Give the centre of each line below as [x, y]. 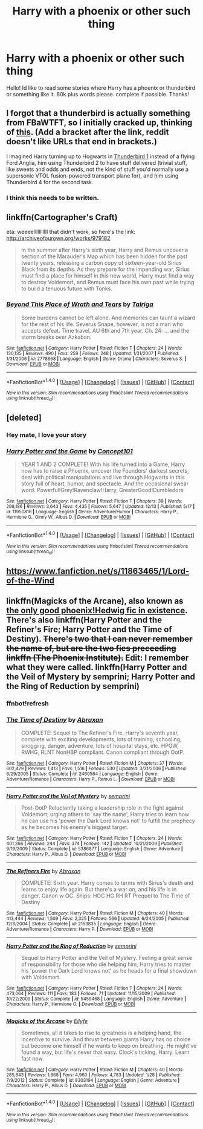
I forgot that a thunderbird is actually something [98, 113]
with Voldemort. [41, 977]
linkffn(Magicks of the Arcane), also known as [95, 601]
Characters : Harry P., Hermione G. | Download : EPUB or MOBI [71, 1004]
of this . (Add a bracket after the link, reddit [88, 132]
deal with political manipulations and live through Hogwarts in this [103, 478]
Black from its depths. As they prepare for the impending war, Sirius [105, 269]
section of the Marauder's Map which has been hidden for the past [104, 256]
